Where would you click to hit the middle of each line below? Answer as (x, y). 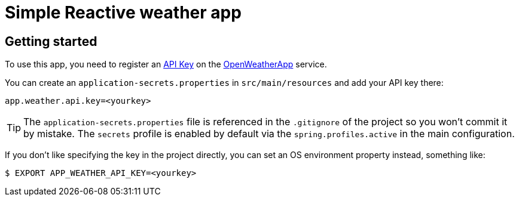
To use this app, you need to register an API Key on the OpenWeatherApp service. (166, 64)
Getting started (51, 41)
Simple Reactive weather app (123, 13)
